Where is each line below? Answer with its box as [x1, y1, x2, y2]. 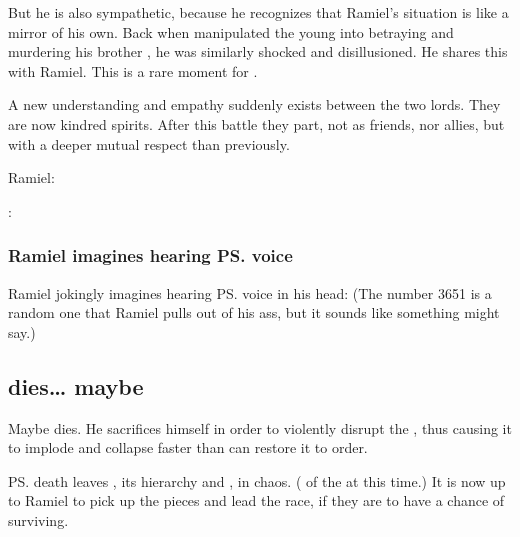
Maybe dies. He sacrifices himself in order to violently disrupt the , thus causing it [8, 417, 512, 438]
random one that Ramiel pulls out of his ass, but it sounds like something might [8, 302, 500, 323]
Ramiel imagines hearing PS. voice [8, 243, 293, 268]
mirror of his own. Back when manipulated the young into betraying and [8, 21, 454, 42]
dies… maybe [8, 370, 144, 401]
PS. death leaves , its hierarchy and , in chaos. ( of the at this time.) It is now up [8, 470, 506, 491]
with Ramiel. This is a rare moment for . [8, 60, 258, 81]
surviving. [8, 509, 69, 530]
